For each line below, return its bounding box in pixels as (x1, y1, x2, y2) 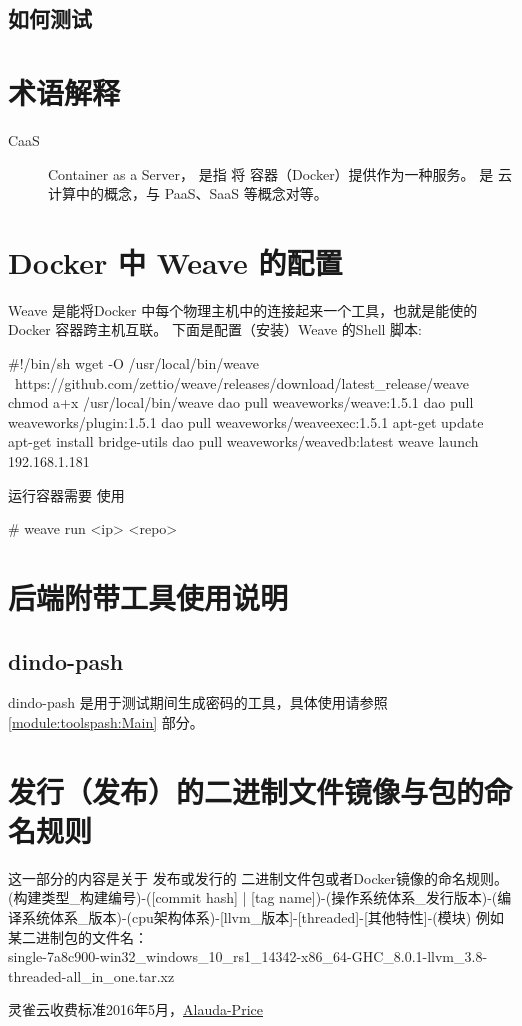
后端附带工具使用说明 (8, 576, 289, 617)
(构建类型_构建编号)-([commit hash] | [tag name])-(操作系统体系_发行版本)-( (8, 887, 498, 908)
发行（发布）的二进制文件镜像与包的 (8, 770, 485, 811)
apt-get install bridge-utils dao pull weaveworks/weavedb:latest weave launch (8, 431, 479, 452)
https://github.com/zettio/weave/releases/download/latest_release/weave (14, 372, 469, 393)
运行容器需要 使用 (8, 484, 125, 505)
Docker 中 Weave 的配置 (8, 241, 343, 282)
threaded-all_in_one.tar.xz (8, 965, 175, 986)
